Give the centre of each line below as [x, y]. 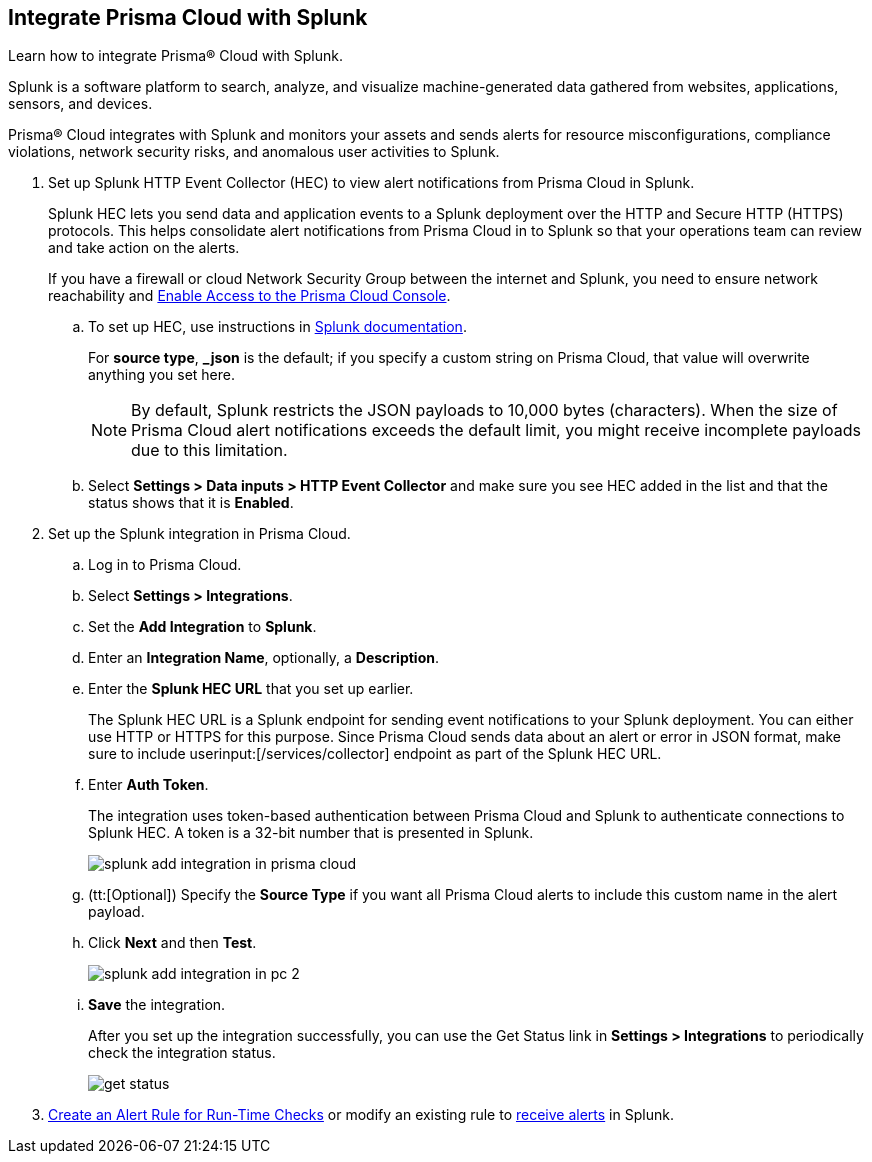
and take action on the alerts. [144, 248]
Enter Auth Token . [148, 785]
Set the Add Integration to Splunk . [202, 627]
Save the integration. [157, 1005]
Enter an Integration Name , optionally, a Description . [263, 658]
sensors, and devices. [80, 104]
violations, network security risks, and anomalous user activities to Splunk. [254, 152]
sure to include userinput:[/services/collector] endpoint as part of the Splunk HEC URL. [375, 754]
